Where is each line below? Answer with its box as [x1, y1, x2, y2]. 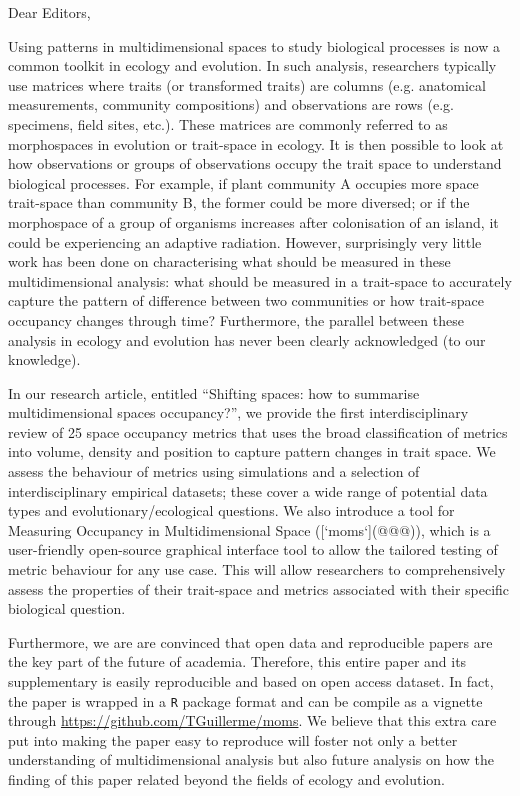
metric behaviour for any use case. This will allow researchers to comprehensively [8, 559, 506, 580]
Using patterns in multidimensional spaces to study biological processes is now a [8, 35, 500, 56]
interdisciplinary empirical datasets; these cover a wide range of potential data [8, 480, 488, 501]
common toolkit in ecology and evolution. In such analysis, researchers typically [8, 55, 497, 76]
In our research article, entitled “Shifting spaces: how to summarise [8, 382, 420, 403]
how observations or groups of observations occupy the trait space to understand [8, 153, 502, 174]
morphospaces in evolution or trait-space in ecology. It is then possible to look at [8, 133, 504, 154]
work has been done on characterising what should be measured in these [8, 251, 451, 272]
